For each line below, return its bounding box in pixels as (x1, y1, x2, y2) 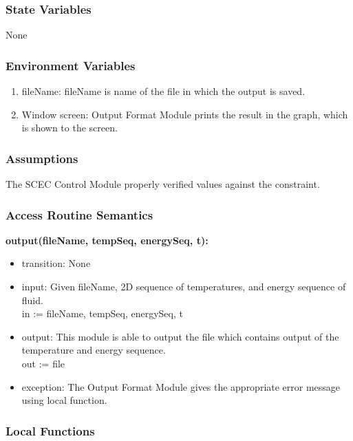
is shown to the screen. (21, 120, 118, 135)
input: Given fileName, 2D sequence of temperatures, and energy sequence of (21, 279, 346, 294)
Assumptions (6, 149, 78, 166)
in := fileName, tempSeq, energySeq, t (21, 306, 183, 321)
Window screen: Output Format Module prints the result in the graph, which (21, 107, 348, 121)
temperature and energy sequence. (21, 343, 166, 357)
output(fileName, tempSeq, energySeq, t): (6, 233, 208, 247)
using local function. (21, 393, 107, 407)
